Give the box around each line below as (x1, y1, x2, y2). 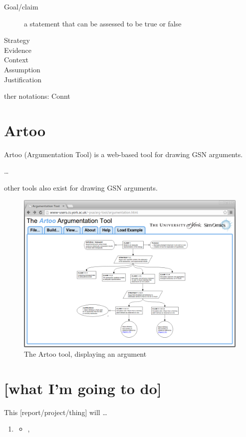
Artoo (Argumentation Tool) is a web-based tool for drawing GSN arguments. (4, 149, 243, 159)
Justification (4, 74, 41, 84)
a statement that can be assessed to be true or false (24, 18, 182, 28)
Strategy (4, 35, 30, 45)
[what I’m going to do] (4, 378, 162, 398)
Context (4, 54, 28, 65)
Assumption (4, 64, 40, 74)
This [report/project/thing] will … (4, 407, 107, 417)
